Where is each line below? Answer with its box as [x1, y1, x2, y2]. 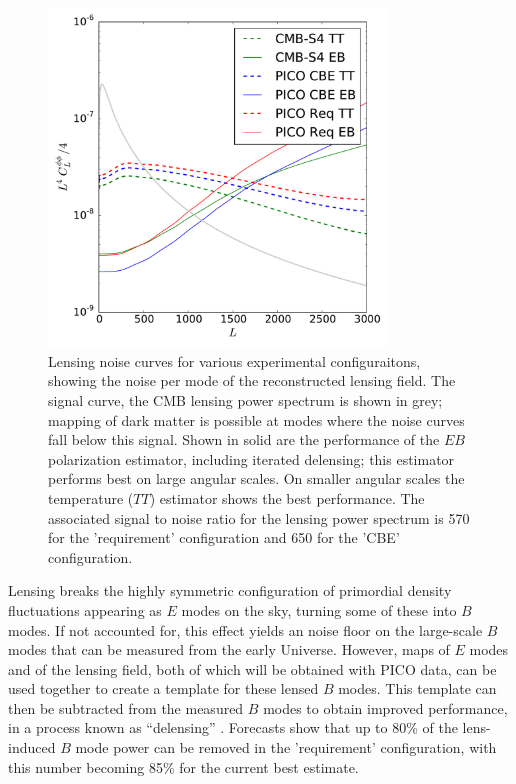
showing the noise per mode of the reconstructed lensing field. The [48, 370, 456, 391]
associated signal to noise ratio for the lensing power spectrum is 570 [48, 507, 470, 528]
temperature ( [48, 487, 134, 508]
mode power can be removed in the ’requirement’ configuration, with [75, 737, 497, 758]
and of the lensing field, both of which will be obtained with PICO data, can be [8, 658, 497, 679]
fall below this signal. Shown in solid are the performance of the [48, 429, 440, 450]
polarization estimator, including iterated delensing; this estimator [48, 448, 455, 469]
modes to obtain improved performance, [263, 697, 508, 718]
